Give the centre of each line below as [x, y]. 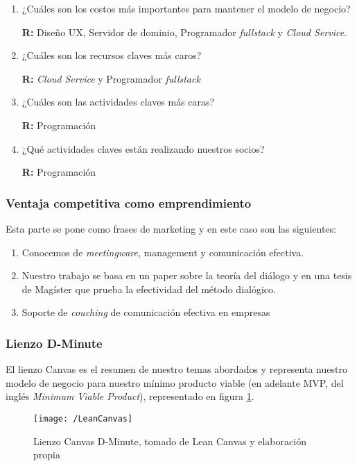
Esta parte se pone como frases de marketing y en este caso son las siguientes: [171, 228]
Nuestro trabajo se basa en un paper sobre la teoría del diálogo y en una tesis [187, 275]
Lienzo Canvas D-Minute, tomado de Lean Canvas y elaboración [170, 441]
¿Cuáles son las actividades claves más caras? [118, 102]
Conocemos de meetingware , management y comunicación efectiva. [163, 252]
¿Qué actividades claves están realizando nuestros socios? [143, 148]
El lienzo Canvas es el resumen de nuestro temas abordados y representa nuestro [176, 369]
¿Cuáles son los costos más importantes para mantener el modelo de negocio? [186, 8]
